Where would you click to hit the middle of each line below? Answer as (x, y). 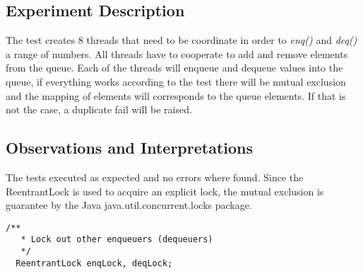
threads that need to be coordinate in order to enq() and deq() (222, 40)
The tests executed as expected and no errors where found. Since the (155, 177)
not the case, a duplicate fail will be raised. (99, 109)
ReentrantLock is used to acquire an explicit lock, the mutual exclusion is (165, 191)
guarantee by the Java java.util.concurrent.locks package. (129, 205)
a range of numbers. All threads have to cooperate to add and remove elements (177, 53)
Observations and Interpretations (130, 148)
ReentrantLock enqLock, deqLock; (94, 263)
